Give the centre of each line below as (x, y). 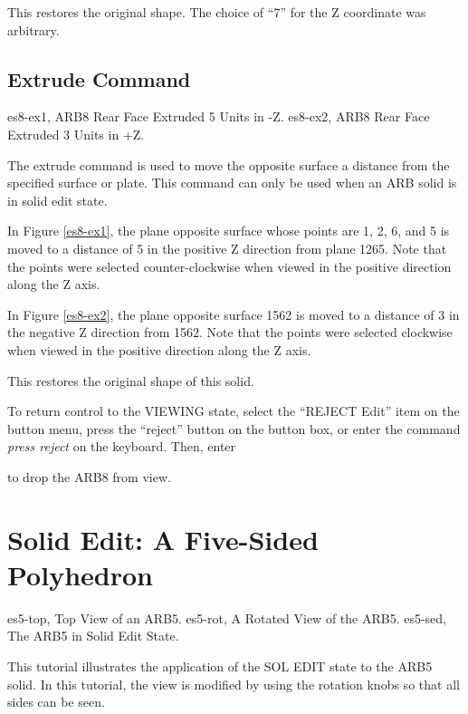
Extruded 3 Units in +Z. (76, 134)
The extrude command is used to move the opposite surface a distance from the (229, 164)
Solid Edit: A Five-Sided (163, 539)
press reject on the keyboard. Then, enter (122, 446)
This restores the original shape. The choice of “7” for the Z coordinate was (217, 12)
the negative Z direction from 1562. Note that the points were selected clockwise (230, 332)
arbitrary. (33, 29)
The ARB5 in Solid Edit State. (93, 636)
